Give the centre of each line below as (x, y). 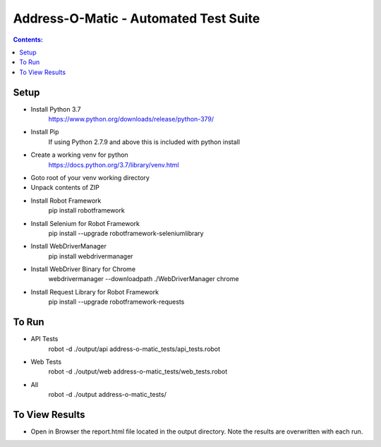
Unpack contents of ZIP (65, 188)
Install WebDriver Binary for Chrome (83, 269)
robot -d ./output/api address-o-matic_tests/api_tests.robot (134, 349)
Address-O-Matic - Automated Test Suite (137, 18)
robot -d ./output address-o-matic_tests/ (108, 395)
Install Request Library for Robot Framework (95, 292)
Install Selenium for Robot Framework (85, 223)
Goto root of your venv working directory (90, 177)
